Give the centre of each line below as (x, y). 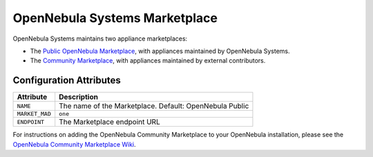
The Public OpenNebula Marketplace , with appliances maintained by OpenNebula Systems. (160, 51)
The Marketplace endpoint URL (109, 122)
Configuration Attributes (67, 80)
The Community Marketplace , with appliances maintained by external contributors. (148, 61)
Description (78, 97)
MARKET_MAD (34, 114)
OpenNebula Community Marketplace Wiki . (74, 144)
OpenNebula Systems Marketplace (115, 18)
